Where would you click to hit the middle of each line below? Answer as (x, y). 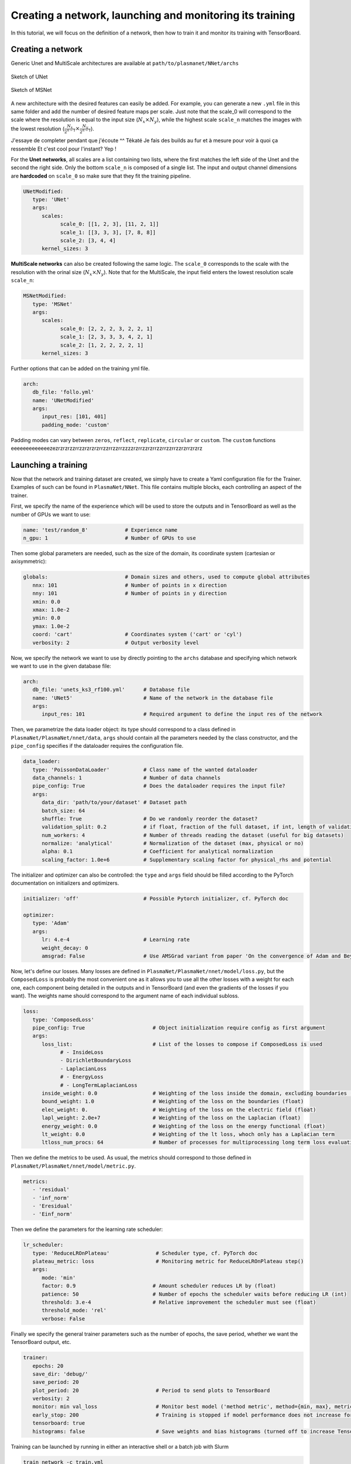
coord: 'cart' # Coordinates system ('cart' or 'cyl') (137, 634)
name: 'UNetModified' (63, 400)
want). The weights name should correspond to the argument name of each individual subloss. (125, 996)
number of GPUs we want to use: (51, 514)
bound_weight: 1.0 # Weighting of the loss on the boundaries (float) (173, 1102)
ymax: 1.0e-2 (51, 626)
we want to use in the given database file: (61, 666)
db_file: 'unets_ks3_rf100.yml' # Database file (111, 690)
